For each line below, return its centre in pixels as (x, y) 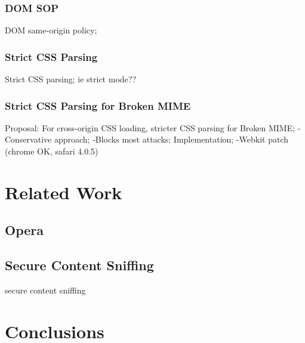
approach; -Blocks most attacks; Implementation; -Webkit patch (171, 139)
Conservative (28, 139)
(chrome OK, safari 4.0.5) (52, 151)
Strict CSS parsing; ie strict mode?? (70, 79)
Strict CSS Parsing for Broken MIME (98, 105)
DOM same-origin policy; (51, 30)
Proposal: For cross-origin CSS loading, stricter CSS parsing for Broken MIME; (150, 127)
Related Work (64, 192)
